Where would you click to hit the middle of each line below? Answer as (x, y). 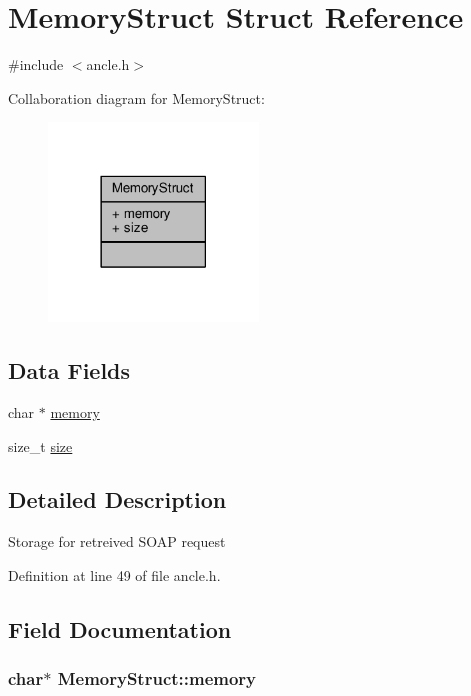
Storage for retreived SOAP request (117, 541)
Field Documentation (120, 628)
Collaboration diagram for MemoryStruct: (136, 97)
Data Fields (69, 370)
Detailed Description (117, 499)
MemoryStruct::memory (157, 678)
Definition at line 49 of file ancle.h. (114, 574)
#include (36, 64)
